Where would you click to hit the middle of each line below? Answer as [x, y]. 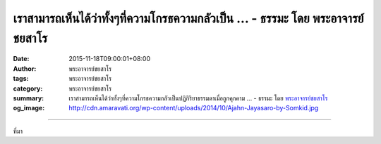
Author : [25, 68]
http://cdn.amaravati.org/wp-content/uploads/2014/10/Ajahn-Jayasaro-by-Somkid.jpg [194, 108]
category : [28, 89]
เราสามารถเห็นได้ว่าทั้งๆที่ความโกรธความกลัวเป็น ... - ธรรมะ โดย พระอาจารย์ [188, 18]
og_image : [29, 108]
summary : [29, 98]
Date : [21, 59]
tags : [21, 79]
